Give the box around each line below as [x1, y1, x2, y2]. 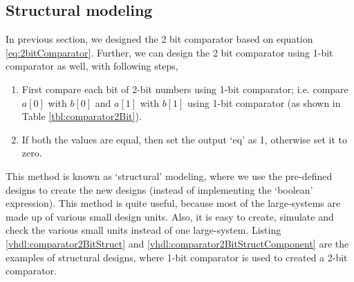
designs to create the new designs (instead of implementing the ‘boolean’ [6, 182, 313, 197]
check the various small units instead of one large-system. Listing [6, 223, 281, 237]
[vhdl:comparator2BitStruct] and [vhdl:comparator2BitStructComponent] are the [6, 236, 349, 250]
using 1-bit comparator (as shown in [187, 95, 341, 110]
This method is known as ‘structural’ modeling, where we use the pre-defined [6, 168, 333, 183]
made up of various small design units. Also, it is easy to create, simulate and [6, 209, 334, 223]
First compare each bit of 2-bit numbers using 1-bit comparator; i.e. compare [21, 81, 348, 96]
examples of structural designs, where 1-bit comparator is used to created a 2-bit [6, 250, 348, 264]
